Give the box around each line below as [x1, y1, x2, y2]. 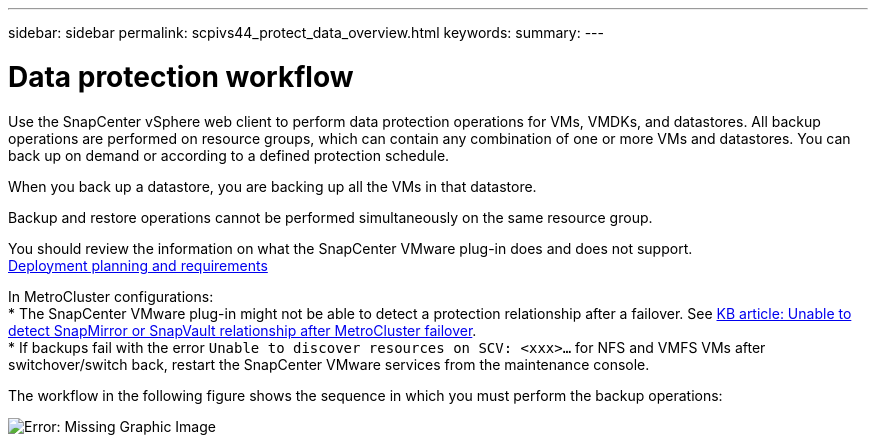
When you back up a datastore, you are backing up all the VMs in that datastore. [8, 177, 537, 195]
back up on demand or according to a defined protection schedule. [8, 146, 450, 164]
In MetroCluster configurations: [8, 287, 214, 305]
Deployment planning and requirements [8, 256, 268, 274]
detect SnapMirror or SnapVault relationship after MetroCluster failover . [8, 321, 477, 339]
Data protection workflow [8, 59, 354, 94]
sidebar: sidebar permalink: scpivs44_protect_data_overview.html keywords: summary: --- [8, 24, 604, 41]
